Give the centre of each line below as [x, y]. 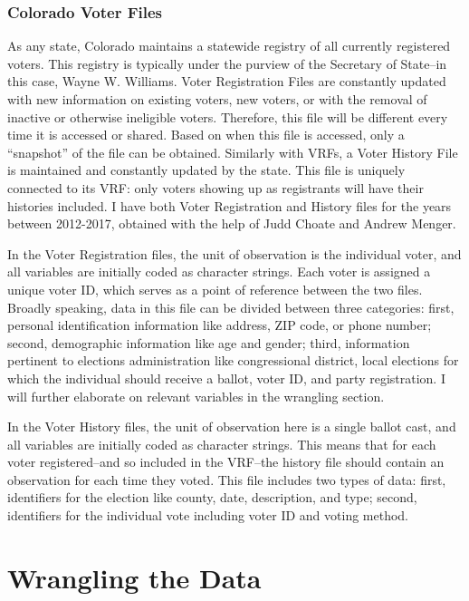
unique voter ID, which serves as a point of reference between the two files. [215, 289]
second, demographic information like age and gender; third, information [209, 342]
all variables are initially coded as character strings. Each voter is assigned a [219, 271]
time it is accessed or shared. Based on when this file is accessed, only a [206, 135]
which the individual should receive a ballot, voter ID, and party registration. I [226, 378]
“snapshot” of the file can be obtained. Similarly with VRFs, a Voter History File [233, 152]
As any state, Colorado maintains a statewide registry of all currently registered [229, 46]
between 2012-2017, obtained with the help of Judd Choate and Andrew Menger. [232, 223]
